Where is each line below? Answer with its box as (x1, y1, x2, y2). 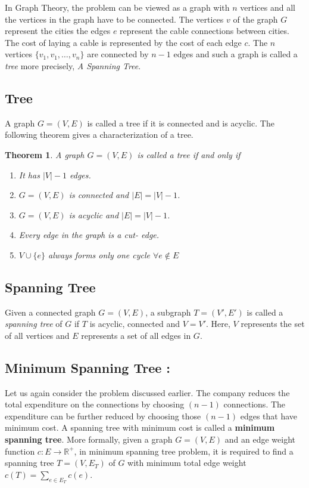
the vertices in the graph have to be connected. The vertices (5, 13, 224, 25)
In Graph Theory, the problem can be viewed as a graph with (5, 1, 230, 13)
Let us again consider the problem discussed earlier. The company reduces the (5, 386, 290, 399)
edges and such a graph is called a (173, 48, 298, 60)
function (5, 444, 35, 457)
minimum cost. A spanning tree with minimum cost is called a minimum (5, 421, 275, 434)
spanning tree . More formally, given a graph (5, 433, 173, 446)
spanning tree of (5, 317, 63, 330)
